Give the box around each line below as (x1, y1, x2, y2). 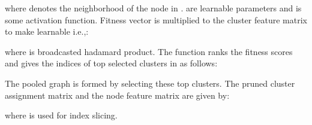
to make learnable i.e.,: (5, 25, 89, 38)
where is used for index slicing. (5, 109, 118, 121)
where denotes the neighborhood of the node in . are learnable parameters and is (5, 2, 302, 14)
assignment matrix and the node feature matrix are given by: (5, 89, 230, 101)
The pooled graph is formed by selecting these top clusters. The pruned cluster (5, 77, 295, 89)
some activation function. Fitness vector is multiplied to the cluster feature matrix (5, 13, 307, 26)
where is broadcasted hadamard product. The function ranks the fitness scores (5, 45, 293, 57)
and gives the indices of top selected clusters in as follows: (5, 57, 218, 69)
